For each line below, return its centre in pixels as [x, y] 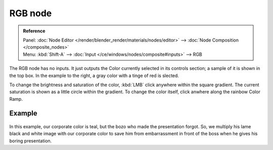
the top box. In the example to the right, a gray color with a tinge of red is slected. [94, 76]
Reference [34, 31]
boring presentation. [31, 141]
